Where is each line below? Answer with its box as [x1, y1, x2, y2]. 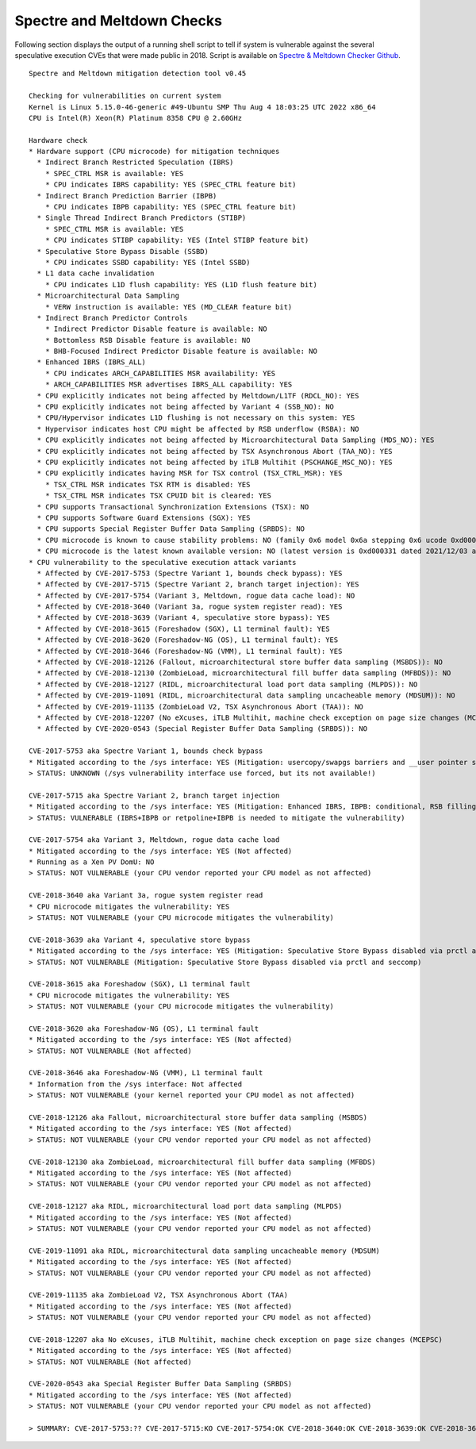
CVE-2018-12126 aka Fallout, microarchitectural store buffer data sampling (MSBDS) [29, 1113, 368, 1122]
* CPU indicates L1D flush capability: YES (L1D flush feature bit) [44, 280, 317, 289]
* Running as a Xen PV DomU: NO [29, 858, 155, 867]
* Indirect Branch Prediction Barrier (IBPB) [36, 191, 217, 200]
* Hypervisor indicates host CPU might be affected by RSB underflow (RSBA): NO [36, 425, 359, 433]
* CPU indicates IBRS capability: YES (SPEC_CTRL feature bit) [44, 180, 297, 190]
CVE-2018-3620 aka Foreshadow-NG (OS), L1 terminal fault [29, 1024, 259, 1033]
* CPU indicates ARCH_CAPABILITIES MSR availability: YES [44, 369, 276, 378]
